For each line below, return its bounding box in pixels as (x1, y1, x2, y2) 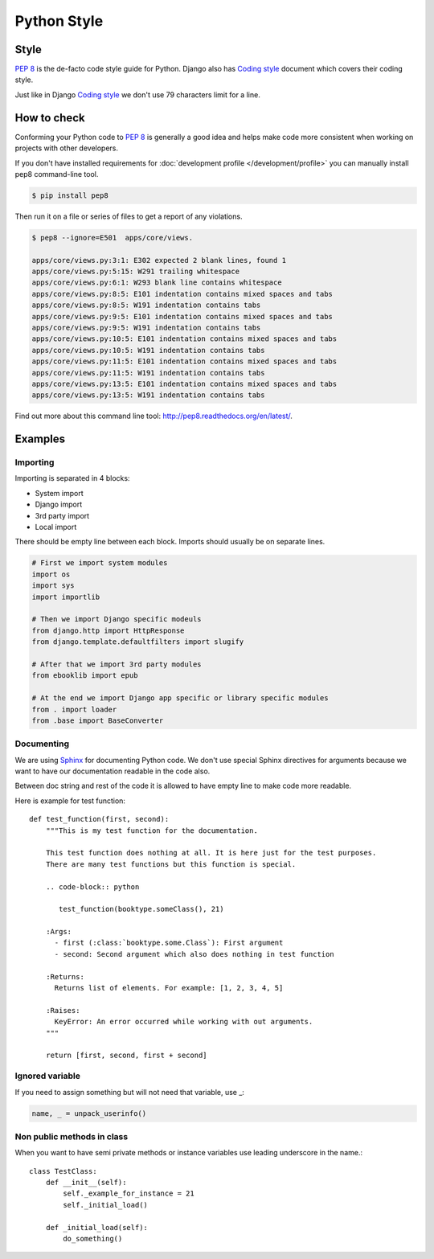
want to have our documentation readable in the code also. (14, 766, 211, 776)
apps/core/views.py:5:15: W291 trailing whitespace (31, 267, 240, 277)
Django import (35, 499, 83, 510)
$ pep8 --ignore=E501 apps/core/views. (31, 233, 193, 242)
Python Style (14, 12, 104, 30)
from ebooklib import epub (31, 671, 138, 680)
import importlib (31, 592, 100, 601)
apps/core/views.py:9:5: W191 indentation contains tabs (31, 323, 261, 332)
